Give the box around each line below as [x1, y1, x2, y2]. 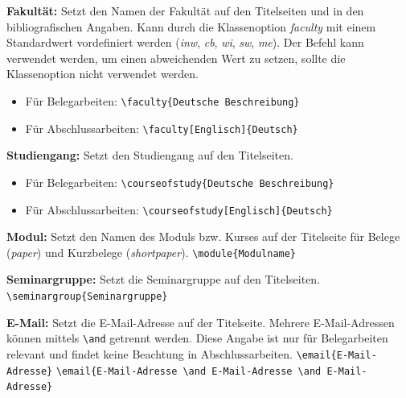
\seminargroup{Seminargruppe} [6, 291, 168, 303]
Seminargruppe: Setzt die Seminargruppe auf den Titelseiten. [6, 271, 321, 288]
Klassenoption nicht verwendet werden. [6, 65, 199, 82]
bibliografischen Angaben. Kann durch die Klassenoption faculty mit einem [6, 18, 376, 35]
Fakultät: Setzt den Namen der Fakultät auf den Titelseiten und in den [6, 2, 364, 19]
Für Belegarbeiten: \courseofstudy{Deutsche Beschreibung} [25, 173, 334, 190]
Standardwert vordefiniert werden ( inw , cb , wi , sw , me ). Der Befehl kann [6, 34, 364, 51]
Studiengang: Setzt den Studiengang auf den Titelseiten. [6, 147, 293, 164]
